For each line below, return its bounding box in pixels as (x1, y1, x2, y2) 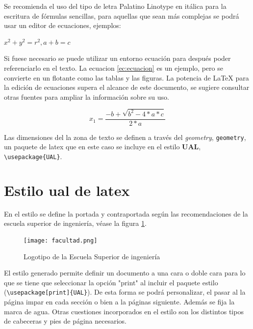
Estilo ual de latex (4, 180, 130, 200)
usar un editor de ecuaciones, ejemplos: (4, 20, 121, 30)
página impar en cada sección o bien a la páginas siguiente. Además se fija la (4, 297, 235, 306)
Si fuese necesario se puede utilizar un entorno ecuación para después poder (4, 53, 231, 63)
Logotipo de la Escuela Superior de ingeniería (24, 251, 160, 261)
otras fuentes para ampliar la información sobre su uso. (4, 91, 169, 102)
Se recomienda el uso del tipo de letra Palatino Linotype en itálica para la (4, 1, 227, 11)
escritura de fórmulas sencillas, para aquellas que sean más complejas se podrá (4, 10, 239, 21)
